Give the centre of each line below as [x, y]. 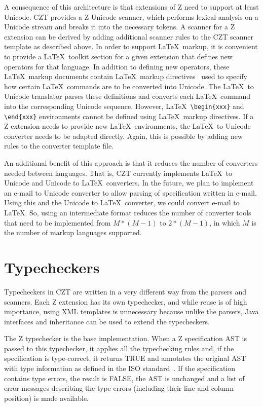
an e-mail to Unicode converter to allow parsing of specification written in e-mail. [130, 192]
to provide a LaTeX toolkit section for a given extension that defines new [118, 56]
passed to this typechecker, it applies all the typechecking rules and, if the [119, 348]
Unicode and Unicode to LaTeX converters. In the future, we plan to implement [129, 183]
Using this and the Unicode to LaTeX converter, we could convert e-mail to [122, 202]
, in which [225, 222]
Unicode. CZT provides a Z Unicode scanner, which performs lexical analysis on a [131, 16]
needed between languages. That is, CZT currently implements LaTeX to [118, 173]
